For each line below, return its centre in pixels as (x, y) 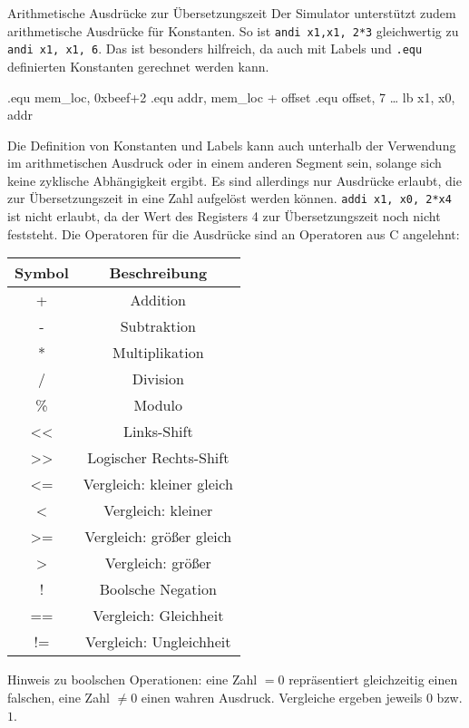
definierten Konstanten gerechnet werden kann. (138, 66)
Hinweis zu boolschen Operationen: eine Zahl (132, 679)
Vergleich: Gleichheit (158, 616)
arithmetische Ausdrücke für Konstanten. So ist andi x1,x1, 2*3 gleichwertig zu (233, 30)
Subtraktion (158, 326)
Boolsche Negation (158, 589)
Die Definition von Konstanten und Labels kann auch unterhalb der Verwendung (232, 145)
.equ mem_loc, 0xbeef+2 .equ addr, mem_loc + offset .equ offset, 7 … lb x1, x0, (231, 97)
